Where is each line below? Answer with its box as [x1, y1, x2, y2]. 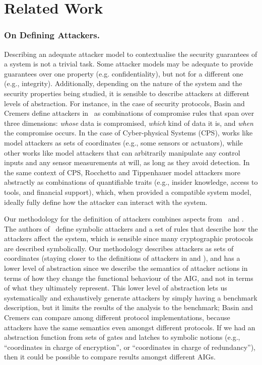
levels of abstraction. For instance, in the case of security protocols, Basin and [4, 98, 245, 108]
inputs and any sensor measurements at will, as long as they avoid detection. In [4, 157, 250, 168]
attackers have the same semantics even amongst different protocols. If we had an [4, 322, 255, 332]
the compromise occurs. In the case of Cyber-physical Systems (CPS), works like [4, 127, 253, 138]
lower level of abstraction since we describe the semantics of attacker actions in [4, 263, 248, 273]
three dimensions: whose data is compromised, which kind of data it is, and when [4, 117, 253, 128]
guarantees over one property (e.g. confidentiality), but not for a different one [4, 68, 243, 79]
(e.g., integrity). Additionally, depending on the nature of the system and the [4, 78, 242, 89]
